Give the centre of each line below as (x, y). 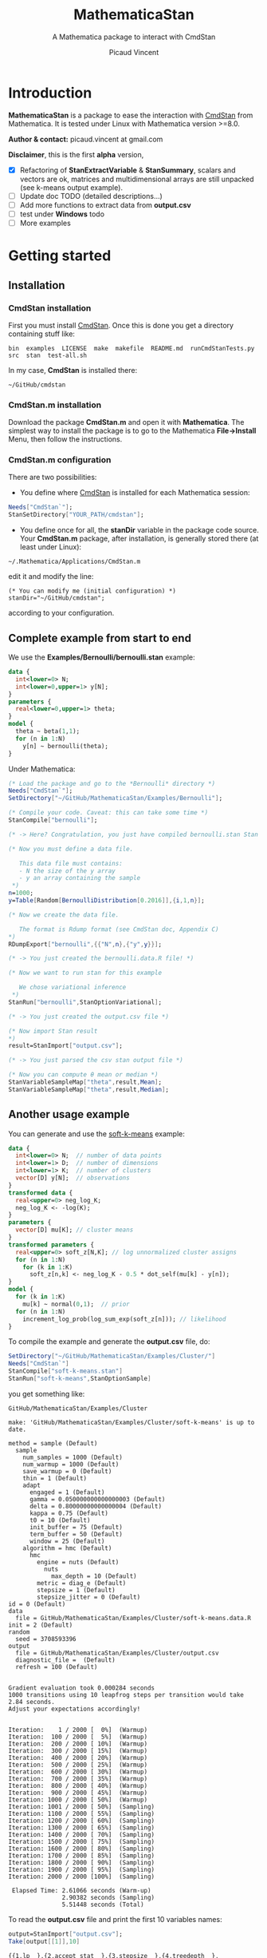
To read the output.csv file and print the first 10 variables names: (115, 1919)
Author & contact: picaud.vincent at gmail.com (86, 139)
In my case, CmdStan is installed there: (73, 370)
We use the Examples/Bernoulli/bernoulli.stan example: (102, 657)
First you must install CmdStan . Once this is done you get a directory (121, 325)
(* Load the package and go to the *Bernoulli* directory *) (112, 783)
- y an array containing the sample (80, 878)
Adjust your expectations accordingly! (75, 1709)
